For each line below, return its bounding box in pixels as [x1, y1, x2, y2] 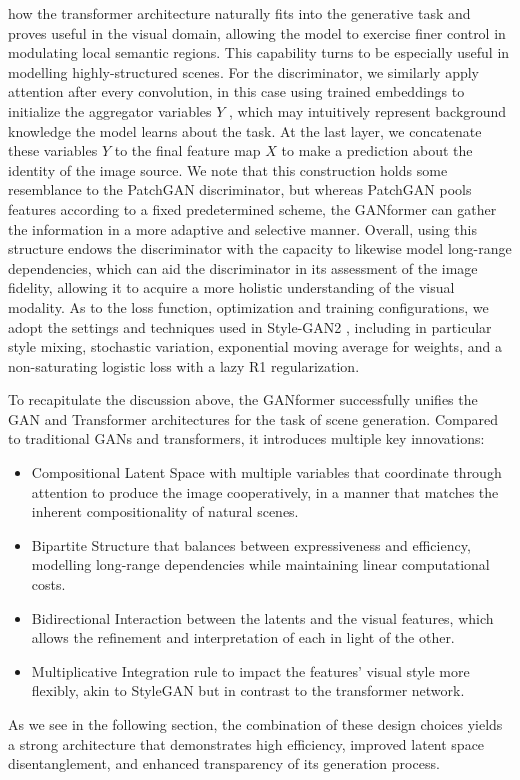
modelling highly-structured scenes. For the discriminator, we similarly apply [8, 61, 480, 82]
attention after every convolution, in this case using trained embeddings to [8, 81, 465, 102]
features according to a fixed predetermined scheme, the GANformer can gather [8, 198, 497, 219]
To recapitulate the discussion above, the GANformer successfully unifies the [8, 389, 478, 410]
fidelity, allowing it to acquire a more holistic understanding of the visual [8, 277, 455, 298]
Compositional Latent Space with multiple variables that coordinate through [31, 462, 502, 483]
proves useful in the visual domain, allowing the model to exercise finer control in [8, 22, 506, 43]
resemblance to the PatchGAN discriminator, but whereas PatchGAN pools [8, 179, 472, 200]
